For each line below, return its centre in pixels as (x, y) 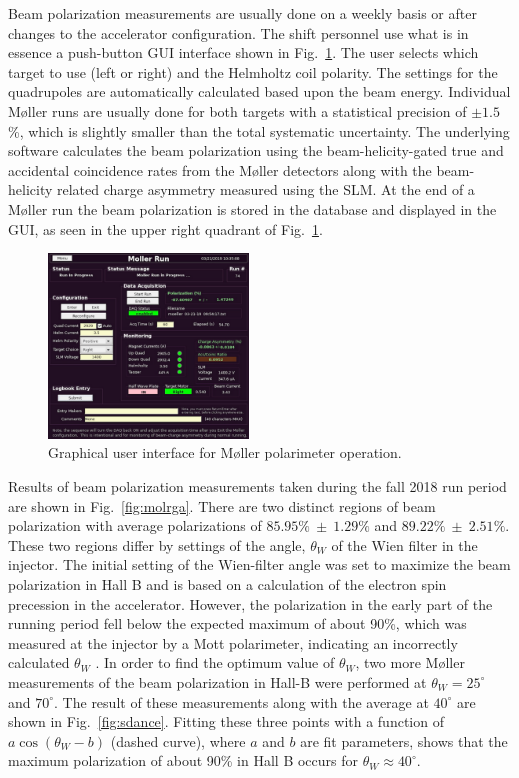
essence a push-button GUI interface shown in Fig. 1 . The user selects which (243, 52)
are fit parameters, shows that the (404, 740)
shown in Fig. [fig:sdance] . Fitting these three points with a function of (226, 721)
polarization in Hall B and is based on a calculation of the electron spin (227, 583)
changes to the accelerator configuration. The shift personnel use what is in (238, 32)
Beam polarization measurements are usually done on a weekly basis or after (242, 13)
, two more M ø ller (410, 662)
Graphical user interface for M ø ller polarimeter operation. (225, 452)
